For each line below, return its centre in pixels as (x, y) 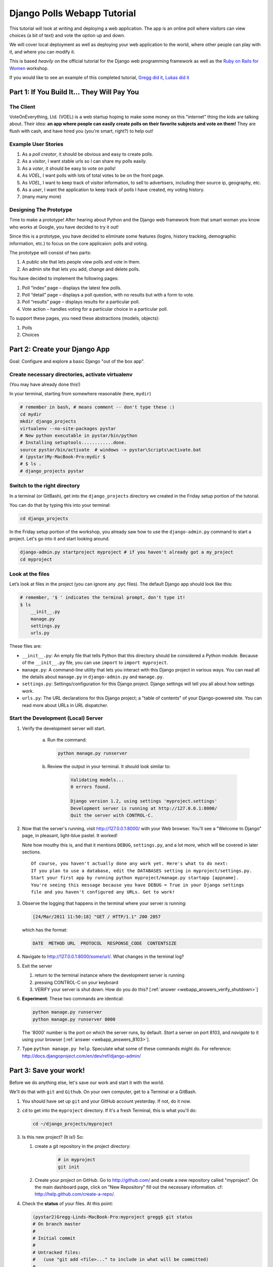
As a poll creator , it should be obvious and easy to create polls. (88, 154)
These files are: (26, 646)
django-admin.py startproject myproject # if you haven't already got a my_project (127, 552)
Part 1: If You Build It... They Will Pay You (74, 92)
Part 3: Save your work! (47, 1070)
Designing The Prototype (41, 210)
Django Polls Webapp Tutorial (73, 13)
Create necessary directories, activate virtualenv (71, 374)
